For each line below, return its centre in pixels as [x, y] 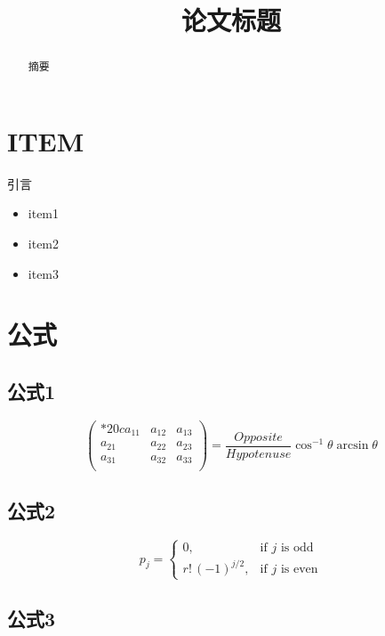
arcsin [353, 445]
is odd [297, 547]
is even [299, 570]
